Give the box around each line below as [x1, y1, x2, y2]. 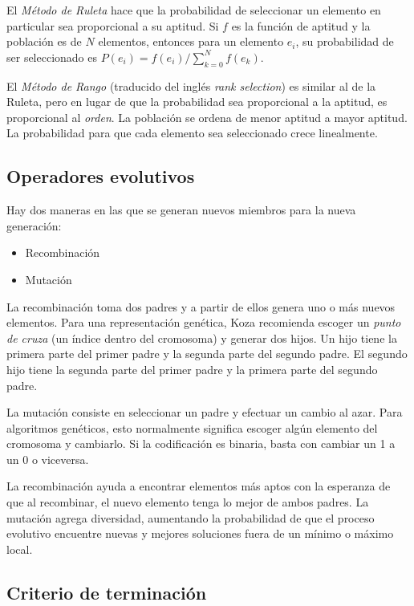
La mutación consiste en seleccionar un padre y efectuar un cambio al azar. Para [6, 404, 403, 421]
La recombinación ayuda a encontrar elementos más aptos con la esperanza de [6, 478, 391, 494]
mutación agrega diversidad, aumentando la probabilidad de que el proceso [6, 509, 375, 526]
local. [6, 540, 33, 557]
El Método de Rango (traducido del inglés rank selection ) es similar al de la [6, 77, 376, 94]
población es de [6, 33, 82, 50]
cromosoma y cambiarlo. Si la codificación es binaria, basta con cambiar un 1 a [6, 435, 396, 452]
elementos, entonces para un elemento [98, 33, 284, 50]
